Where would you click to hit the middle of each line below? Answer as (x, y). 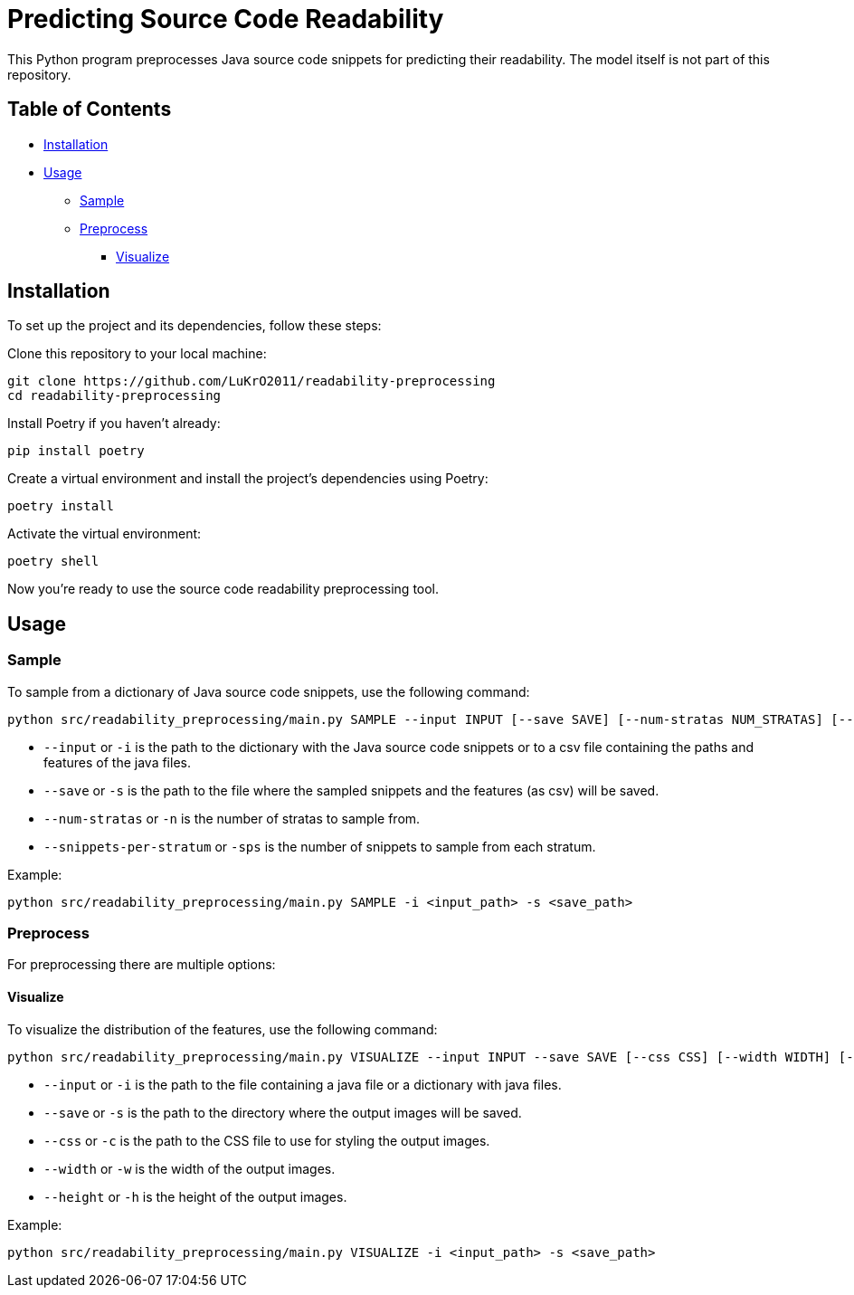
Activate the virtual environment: (104, 534)
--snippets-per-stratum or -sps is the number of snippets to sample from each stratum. (320, 846)
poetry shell (53, 562)
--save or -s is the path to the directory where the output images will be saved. (283, 1112)
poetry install (61, 506)
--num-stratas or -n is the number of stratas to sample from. (232, 818)
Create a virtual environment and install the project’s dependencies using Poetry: (248, 479)
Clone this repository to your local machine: (137, 354)
